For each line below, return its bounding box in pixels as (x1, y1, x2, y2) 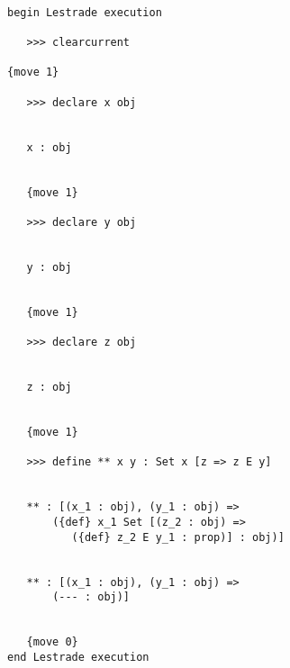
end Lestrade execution (7, 650, 150, 663)
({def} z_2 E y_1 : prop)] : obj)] (71, 530, 285, 544)
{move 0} (26, 636, 78, 649)
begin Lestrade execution (7, 5, 162, 19)
